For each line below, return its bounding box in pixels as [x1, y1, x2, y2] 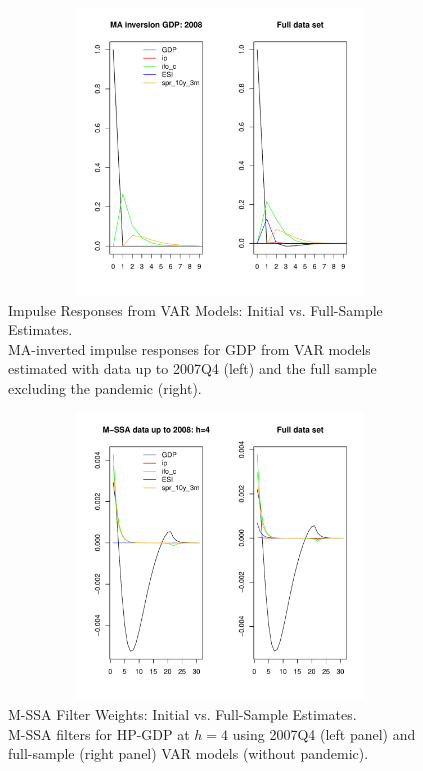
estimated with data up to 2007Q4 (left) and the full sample [8, 358, 377, 379]
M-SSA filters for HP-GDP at [8, 723, 190, 744]
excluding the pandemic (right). [8, 377, 202, 398]
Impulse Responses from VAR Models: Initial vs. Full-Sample [8, 299, 383, 320]
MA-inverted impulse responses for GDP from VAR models [8, 338, 371, 359]
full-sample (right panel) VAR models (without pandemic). [8, 743, 369, 764]
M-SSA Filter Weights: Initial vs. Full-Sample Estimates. [8, 704, 357, 725]
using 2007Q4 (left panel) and [232, 723, 416, 744]
